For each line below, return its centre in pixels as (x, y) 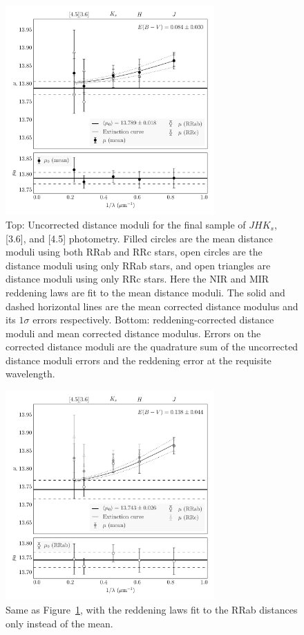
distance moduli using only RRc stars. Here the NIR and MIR (137, 279)
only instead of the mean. (59, 623)
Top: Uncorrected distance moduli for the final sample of (126, 224)
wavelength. (30, 374)
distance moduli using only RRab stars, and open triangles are (138, 265)
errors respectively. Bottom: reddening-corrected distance (153, 320)
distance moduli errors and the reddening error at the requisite (139, 360)
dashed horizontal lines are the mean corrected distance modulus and (152, 306)
